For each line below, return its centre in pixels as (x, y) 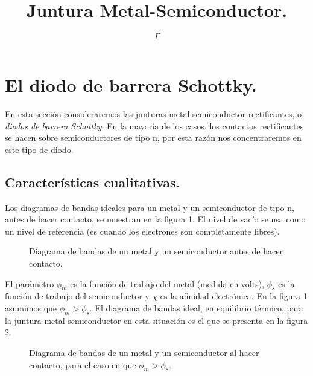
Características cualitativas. (93, 182)
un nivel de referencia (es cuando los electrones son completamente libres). (142, 231)
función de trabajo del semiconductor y (77, 296)
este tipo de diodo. (39, 149)
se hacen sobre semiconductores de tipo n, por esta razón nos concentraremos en (153, 138)
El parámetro (30, 283)
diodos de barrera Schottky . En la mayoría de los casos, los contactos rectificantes (154, 125)
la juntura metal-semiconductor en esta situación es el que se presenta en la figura (156, 320)
